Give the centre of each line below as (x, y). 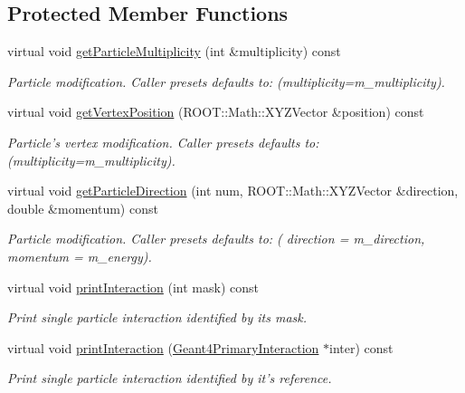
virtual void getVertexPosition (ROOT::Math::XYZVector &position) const (216, 112)
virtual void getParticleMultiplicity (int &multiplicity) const (174, 51)
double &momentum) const (83, 208)
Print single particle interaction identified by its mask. (157, 317)
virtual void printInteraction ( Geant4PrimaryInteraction (163, 347)
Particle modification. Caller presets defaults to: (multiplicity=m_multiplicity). (226, 81)
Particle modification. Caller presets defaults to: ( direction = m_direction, (216, 239)
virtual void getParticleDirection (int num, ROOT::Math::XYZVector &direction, (233, 191)
